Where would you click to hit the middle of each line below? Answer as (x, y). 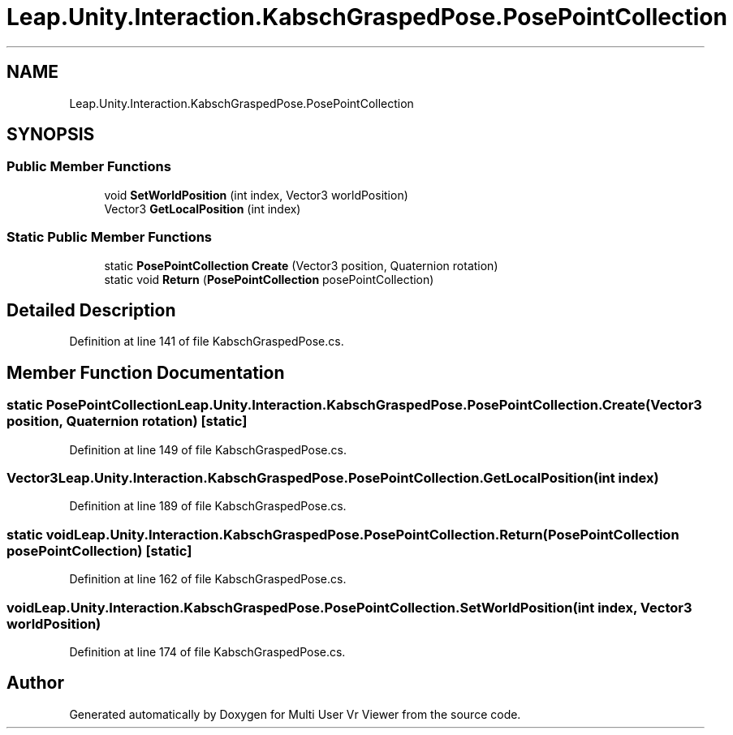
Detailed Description (91, 310)
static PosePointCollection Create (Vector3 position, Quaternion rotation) (301, 265)
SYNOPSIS (51, 135)
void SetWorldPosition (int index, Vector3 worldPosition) (256, 195)
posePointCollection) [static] (99, 550)
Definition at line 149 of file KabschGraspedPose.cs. (208, 449)
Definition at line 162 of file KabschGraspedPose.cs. (208, 579)
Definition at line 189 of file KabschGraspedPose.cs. (208, 506)
